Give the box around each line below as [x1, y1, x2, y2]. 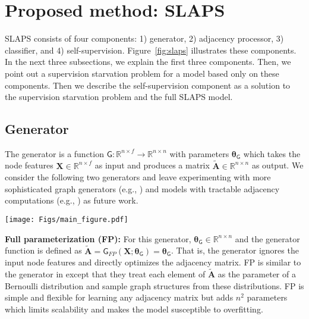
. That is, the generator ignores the [171, 244, 299, 257]
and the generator [235, 232, 300, 245]
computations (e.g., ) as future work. [5, 194, 138, 207]
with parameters [169, 147, 229, 159]
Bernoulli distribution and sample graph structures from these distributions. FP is [5, 279, 304, 292]
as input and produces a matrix [94, 159, 210, 171]
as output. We [251, 159, 304, 171]
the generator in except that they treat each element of [5, 267, 206, 280]
